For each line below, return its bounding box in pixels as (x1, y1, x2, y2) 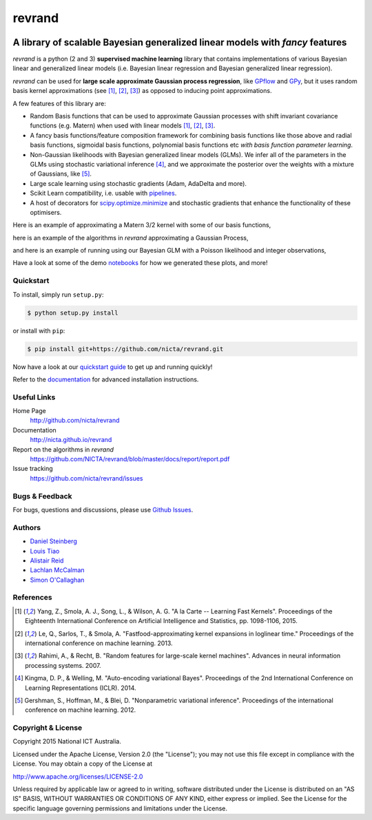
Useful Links (12, 392, 56, 402)
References (12, 593, 52, 602)
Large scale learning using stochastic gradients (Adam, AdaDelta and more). (30, 179, 247, 187)
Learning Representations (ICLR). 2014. (25, 684, 137, 692)
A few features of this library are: (12, 99, 106, 107)
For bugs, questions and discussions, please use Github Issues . (12, 505, 194, 514)
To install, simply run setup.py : (12, 290, 104, 299)
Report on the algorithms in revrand (12, 445, 114, 454)
